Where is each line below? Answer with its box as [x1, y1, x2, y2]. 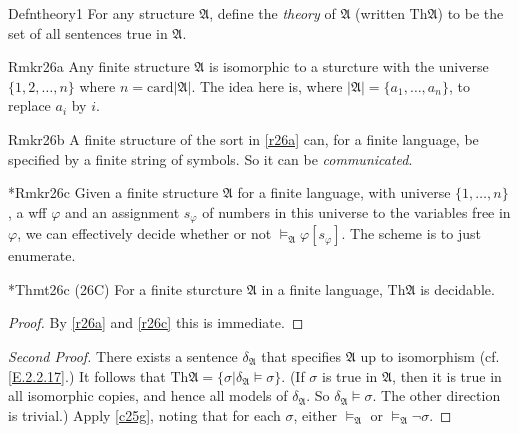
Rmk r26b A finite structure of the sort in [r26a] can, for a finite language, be [8, 128, 479, 149]
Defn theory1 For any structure [8, 3, 195, 23]
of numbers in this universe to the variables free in [202, 201, 511, 222]
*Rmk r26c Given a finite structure [8, 182, 219, 203]
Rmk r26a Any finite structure [8, 56, 190, 77]
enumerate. [8, 245, 76, 266]
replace [8, 95, 51, 116]
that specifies [261, 345, 342, 366]
